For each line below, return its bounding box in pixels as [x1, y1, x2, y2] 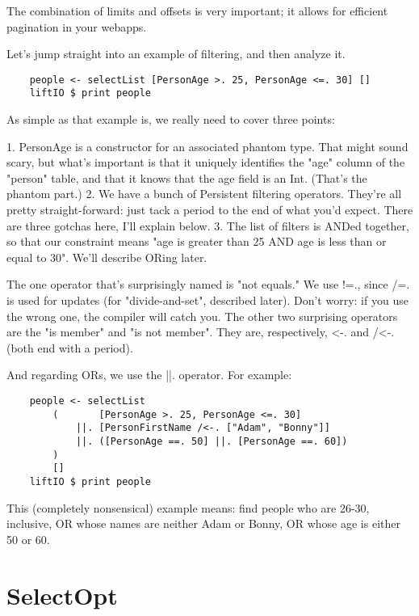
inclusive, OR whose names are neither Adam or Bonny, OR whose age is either [6, 515, 400, 532]
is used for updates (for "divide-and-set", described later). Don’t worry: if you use [6, 292, 409, 309]
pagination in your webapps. [6, 18, 147, 35]
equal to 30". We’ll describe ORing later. [6, 248, 207, 265]
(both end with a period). [6, 339, 133, 356]
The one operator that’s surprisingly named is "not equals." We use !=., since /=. [6, 276, 410, 293]
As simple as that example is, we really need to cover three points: [6, 111, 335, 128]
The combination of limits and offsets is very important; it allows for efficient [6, 2, 388, 19]
